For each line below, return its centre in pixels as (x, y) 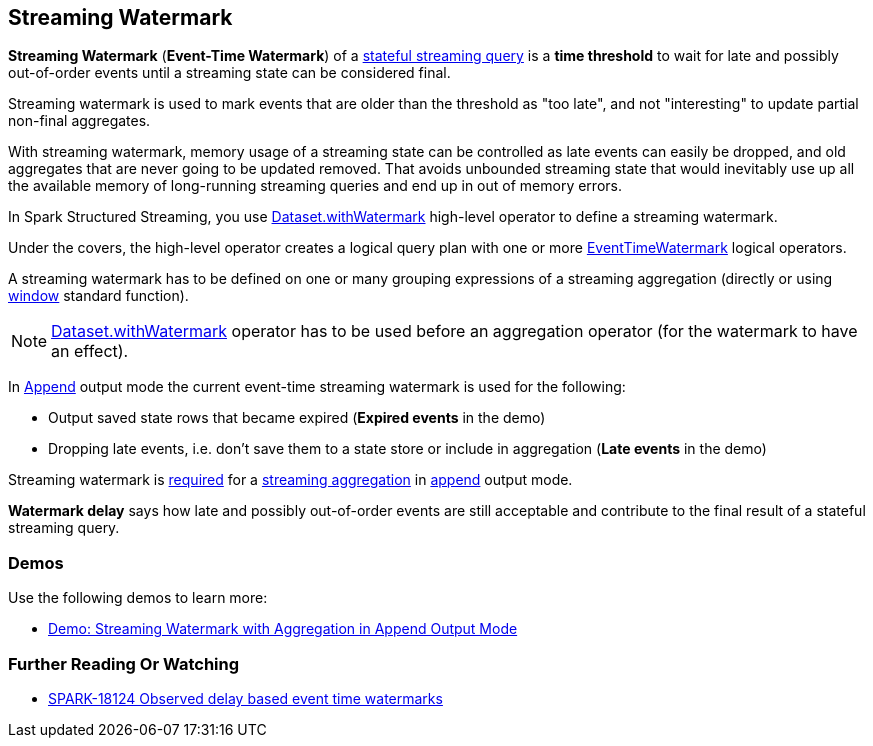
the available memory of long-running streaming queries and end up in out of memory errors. (315, 186)
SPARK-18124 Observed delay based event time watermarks (245, 698)
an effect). (90, 351)
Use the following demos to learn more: (138, 598)
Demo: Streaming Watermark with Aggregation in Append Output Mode (283, 629)
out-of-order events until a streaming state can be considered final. (229, 73)
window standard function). (98, 296)
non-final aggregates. (79, 121)
